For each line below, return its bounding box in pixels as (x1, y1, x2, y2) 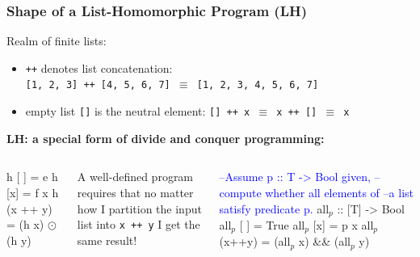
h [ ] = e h (6, 168, 58, 185)
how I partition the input (77, 200, 202, 217)
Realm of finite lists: (6, 32, 107, 49)
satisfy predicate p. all (219, 200, 330, 217)
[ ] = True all (239, 217, 305, 234)
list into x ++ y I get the (77, 216, 200, 233)
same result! (77, 231, 137, 248)
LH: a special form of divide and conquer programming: (6, 129, 325, 146)
